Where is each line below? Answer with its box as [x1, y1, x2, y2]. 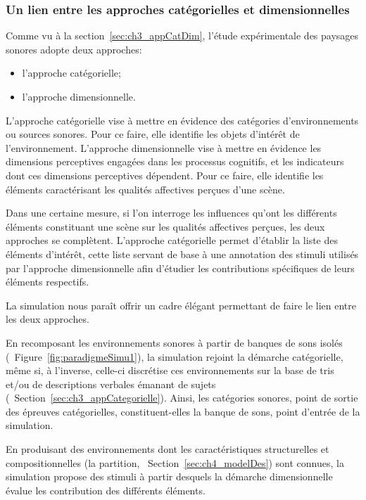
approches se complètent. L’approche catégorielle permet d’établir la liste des [6, 233, 338, 248]
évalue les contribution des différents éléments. [6, 482, 206, 497]
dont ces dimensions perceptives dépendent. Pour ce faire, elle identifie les [6, 167, 324, 182]
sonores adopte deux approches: [6, 41, 142, 56]
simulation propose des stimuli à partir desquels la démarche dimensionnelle [6, 469, 333, 484]
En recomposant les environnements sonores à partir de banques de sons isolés [6, 335, 343, 350]
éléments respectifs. [6, 274, 89, 289]
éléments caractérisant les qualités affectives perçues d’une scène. [6, 181, 285, 196]
